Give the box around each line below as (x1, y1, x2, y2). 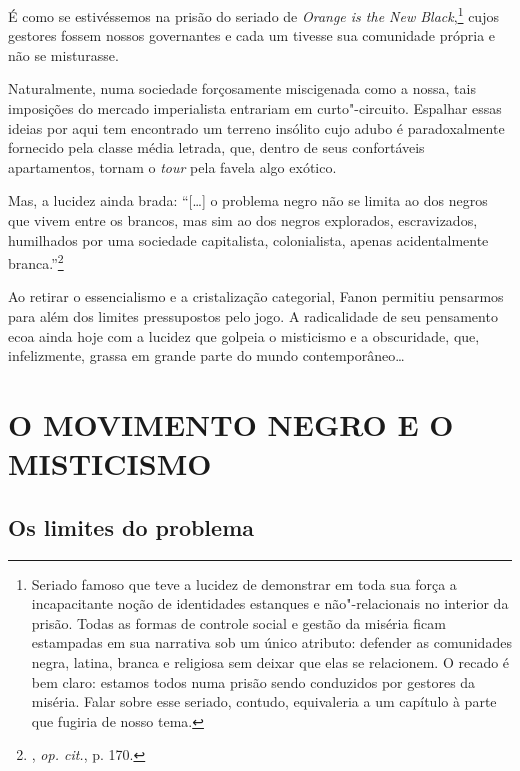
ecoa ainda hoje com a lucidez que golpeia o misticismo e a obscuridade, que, (8, 325, 480, 346)
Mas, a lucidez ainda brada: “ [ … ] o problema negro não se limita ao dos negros (8, 190, 488, 211)
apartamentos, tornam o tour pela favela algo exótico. (8, 156, 337, 177)
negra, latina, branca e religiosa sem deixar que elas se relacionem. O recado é (31, 651, 510, 672)
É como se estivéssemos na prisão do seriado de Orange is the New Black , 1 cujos (8, 3, 499, 26)
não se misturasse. (8, 44, 119, 65)
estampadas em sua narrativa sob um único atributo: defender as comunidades (31, 632, 512, 653)
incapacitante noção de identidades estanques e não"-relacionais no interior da (31, 593, 509, 614)
